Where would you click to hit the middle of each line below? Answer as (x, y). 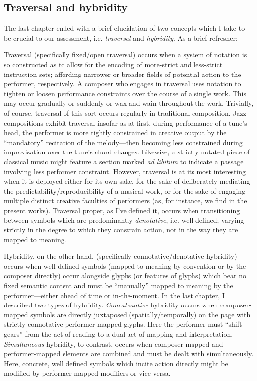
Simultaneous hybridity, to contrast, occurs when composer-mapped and (114, 343)
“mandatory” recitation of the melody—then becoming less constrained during (123, 142)
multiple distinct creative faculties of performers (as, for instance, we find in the (126, 200)
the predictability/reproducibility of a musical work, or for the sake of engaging (125, 190)
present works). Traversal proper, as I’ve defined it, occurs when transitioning (122, 210)
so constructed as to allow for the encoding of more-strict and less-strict (113, 64)
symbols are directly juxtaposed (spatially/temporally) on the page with (140, 314)
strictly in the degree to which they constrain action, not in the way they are (121, 230)
